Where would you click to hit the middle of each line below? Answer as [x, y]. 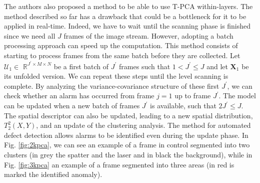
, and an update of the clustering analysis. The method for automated [143, 125]
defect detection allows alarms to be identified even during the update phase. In [126, 135]
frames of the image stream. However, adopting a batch [148, 35]
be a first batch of [81, 66]
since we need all [30, 35]
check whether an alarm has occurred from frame [79, 96]
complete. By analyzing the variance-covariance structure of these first [112, 85]
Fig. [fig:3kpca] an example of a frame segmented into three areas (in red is [119, 164]
